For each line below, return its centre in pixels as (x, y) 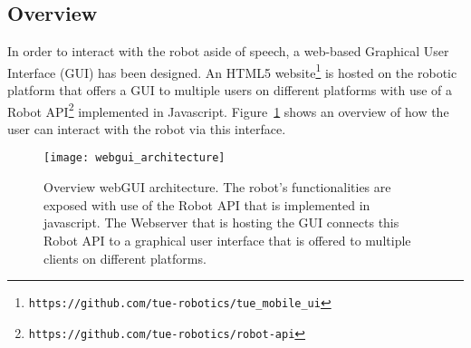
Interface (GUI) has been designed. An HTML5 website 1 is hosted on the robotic (232, 71)
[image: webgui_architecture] (135, 158)
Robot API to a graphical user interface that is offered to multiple (227, 240)
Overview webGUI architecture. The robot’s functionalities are (217, 187)
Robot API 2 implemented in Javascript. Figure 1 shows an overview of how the (228, 110)
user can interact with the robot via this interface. (147, 128)
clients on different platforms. (125, 258)
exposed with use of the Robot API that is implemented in (207, 204)
